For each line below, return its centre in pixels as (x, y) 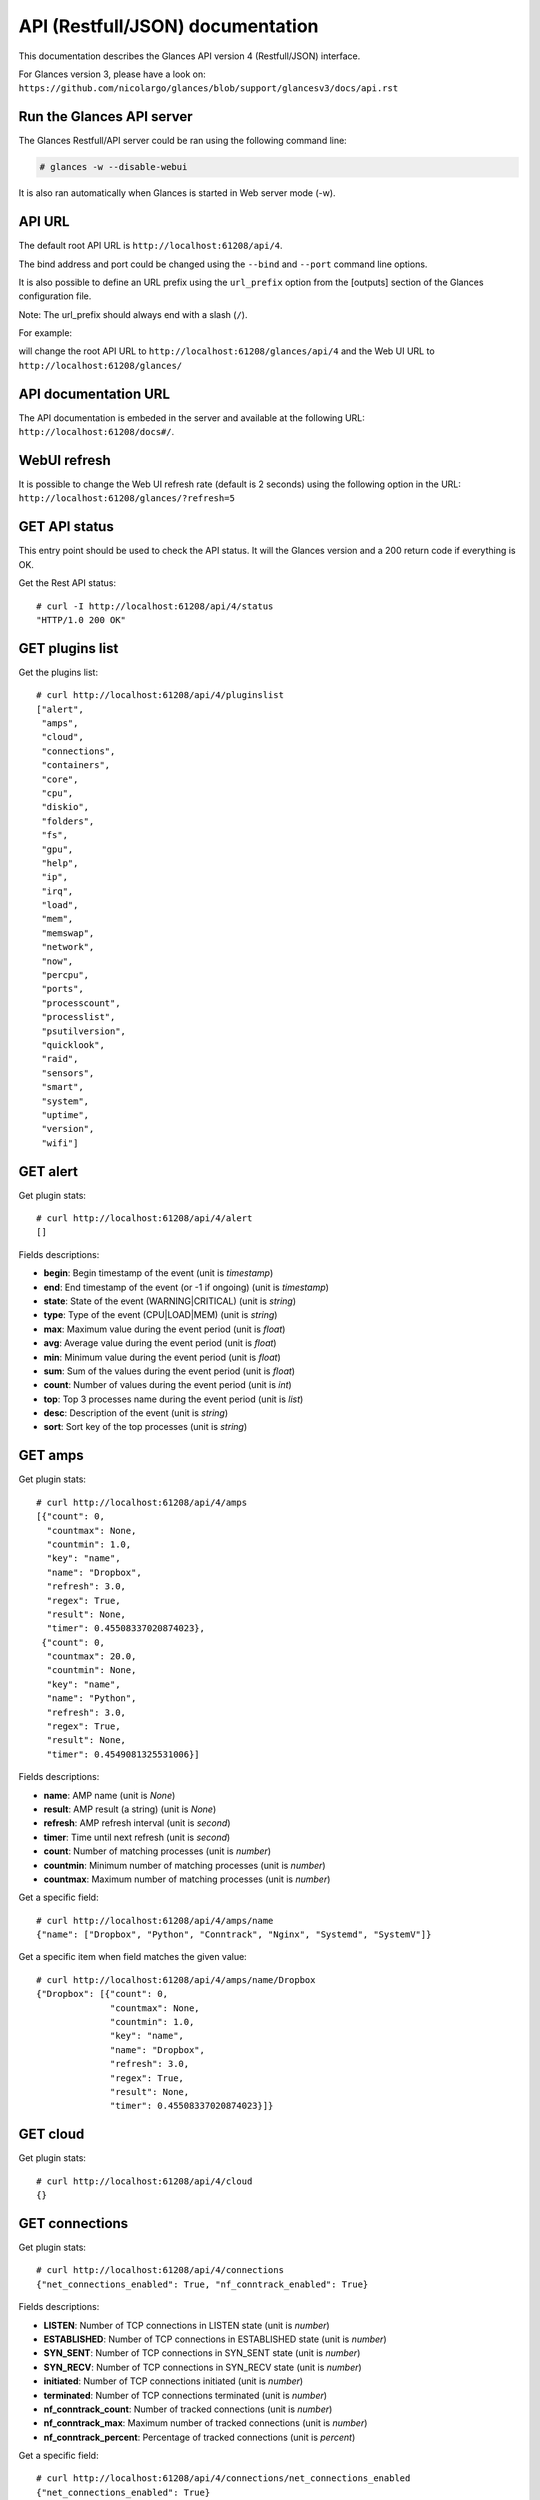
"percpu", (65, 975)
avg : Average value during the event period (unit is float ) (160, 1343)
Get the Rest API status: (67, 583)
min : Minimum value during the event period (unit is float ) (162, 1357)
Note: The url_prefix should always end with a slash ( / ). (133, 314)
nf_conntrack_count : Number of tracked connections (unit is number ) (188, 2409)
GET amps (51, 1455)
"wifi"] (60, 1143)
